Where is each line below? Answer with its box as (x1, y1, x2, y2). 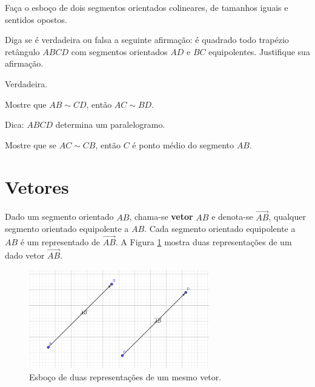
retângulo (5, 45, 40, 58)
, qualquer (268, 210, 306, 223)
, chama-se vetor (129, 210, 193, 223)
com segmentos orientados (71, 45, 168, 58)
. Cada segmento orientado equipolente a (144, 222, 296, 235)
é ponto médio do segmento (132, 138, 234, 151)
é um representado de (20, 236, 100, 248)
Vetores (5, 174, 69, 199)
